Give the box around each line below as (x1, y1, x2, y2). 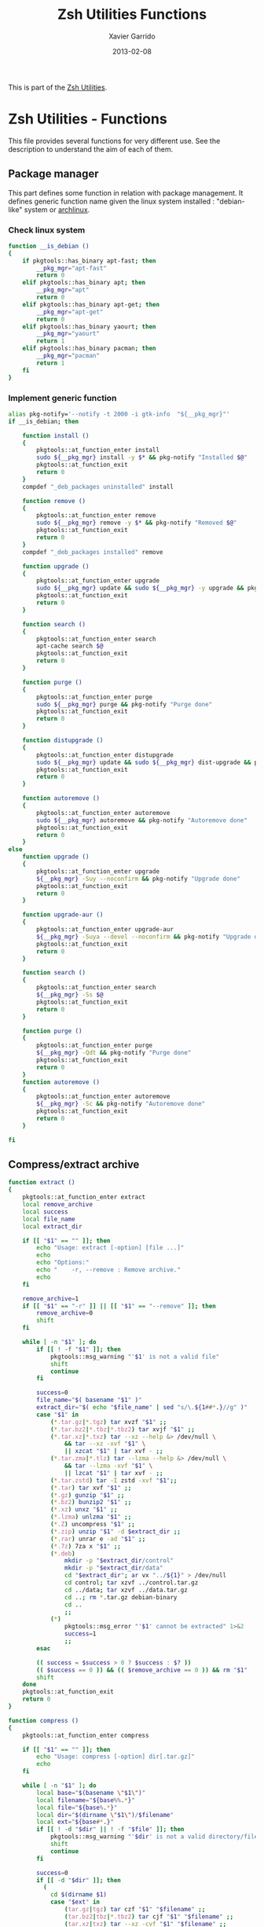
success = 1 (64, 1630, 97, 1638)
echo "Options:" (36, 1259, 90, 1267)
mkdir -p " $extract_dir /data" (64, 1564, 163, 1573)
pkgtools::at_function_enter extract (22, 1193, 146, 1202)
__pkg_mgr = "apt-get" (36, 308, 104, 316)
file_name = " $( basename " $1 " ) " (36, 1397, 143, 1404)
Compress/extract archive (8, 1158, 140, 1172)
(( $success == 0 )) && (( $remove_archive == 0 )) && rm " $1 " (36, 1666, 248, 1674)
